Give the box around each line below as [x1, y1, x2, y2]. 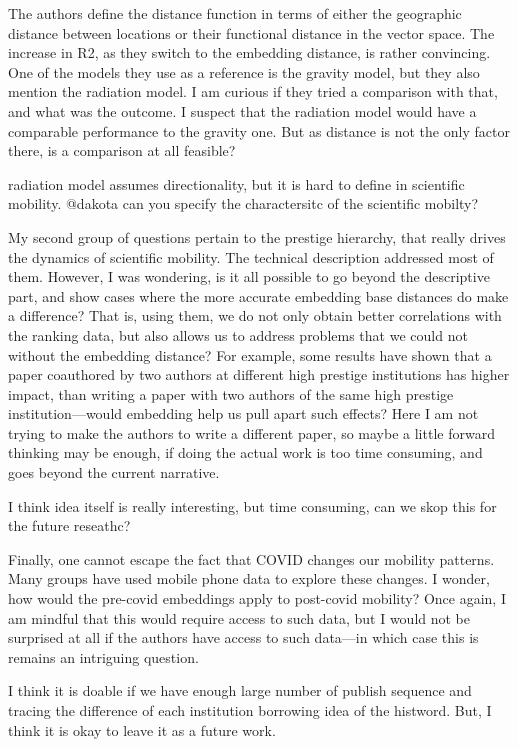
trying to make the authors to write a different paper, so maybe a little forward [8, 422, 495, 443]
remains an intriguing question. [8, 646, 199, 667]
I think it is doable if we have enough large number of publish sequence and [8, 680, 472, 701]
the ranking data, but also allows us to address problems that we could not [8, 324, 468, 345]
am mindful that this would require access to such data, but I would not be [8, 607, 470, 628]
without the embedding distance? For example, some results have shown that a [8, 344, 492, 365]
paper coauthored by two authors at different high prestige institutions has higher [8, 364, 510, 385]
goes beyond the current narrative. [8, 462, 220, 483]
